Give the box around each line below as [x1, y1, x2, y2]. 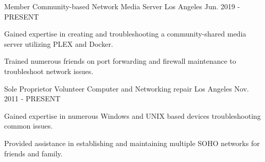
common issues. [4, 120, 53, 131]
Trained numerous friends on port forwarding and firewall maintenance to [4, 56, 236, 66]
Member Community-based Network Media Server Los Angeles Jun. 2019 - [4, 1, 240, 11]
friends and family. [4, 148, 63, 158]
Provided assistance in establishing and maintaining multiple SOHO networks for [4, 137, 260, 148]
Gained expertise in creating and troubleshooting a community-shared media [4, 28, 246, 39]
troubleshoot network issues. [4, 65, 94, 76]
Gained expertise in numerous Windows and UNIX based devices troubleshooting [4, 110, 261, 121]
